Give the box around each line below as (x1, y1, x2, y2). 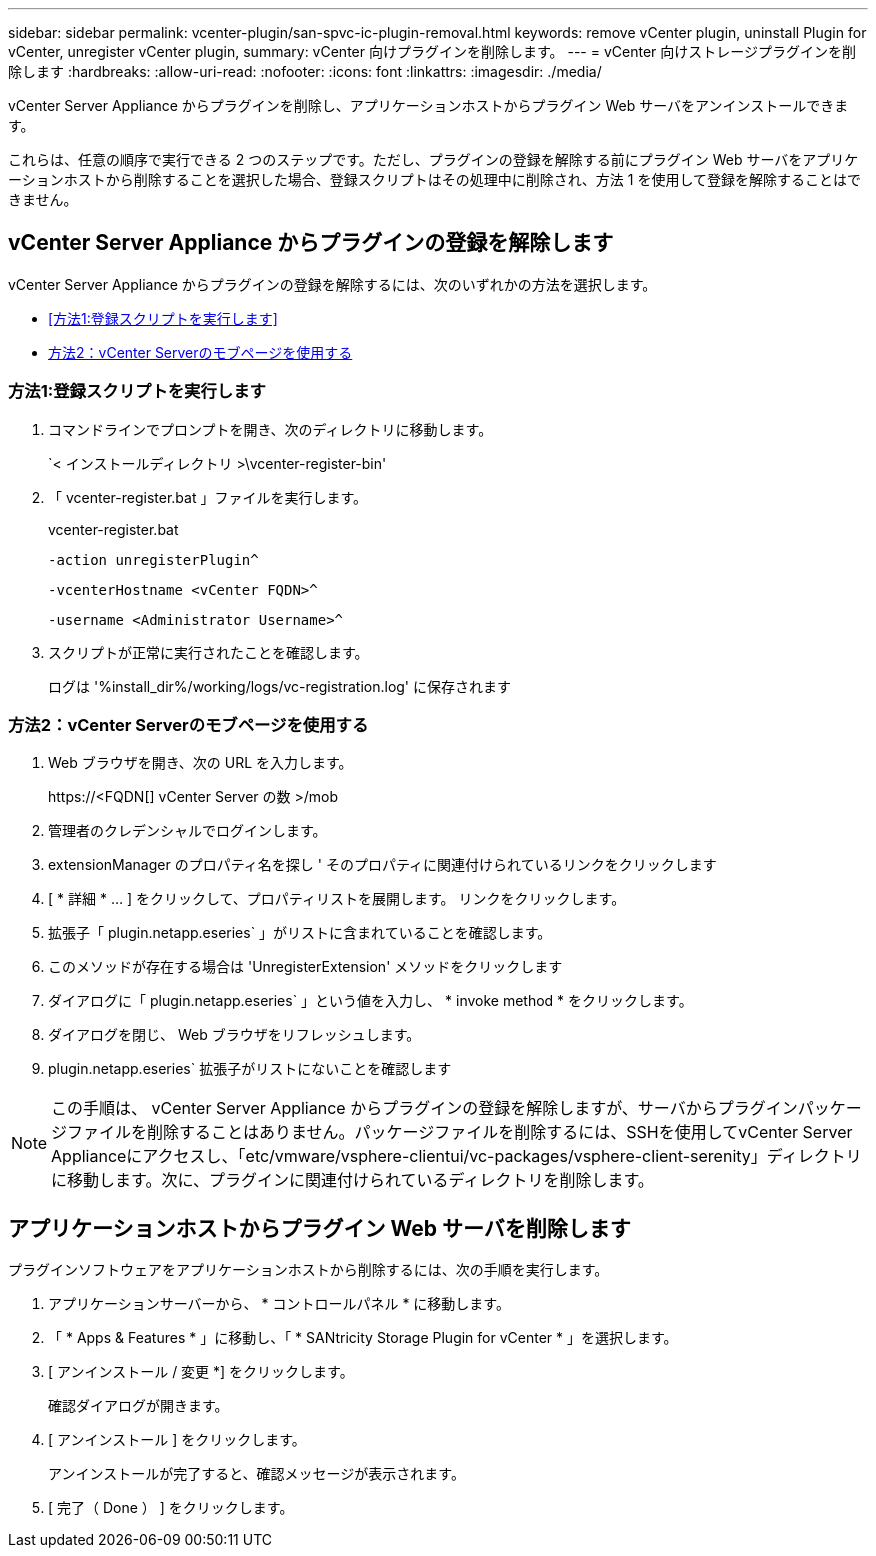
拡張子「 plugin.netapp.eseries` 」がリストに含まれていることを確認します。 (48, 924, 552, 942)
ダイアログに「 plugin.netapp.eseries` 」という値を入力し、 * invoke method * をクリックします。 (48, 992, 693, 1010)
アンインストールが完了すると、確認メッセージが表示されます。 (48, 1465, 465, 1483)
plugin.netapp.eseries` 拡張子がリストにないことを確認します (48, 1060, 452, 1078)
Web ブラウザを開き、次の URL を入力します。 (48, 754, 353, 772)
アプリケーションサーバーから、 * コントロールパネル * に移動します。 (48, 1295, 510, 1313)
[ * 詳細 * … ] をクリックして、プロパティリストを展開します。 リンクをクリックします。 (48, 890, 626, 908)
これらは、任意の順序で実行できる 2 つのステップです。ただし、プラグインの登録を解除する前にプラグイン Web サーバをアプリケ (8, 151, 859, 168)
